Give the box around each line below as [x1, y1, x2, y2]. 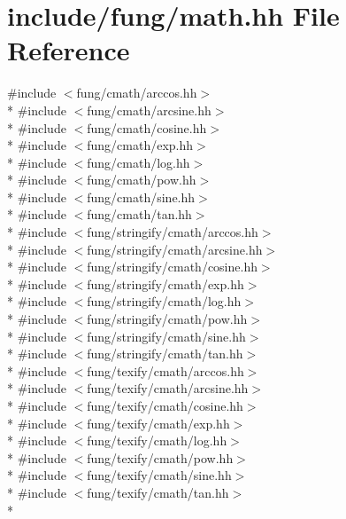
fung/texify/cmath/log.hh [87, 431, 227, 450]
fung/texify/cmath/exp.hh [87, 413, 230, 432]
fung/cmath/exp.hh [87, 136, 194, 154]
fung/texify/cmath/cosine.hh [87, 397, 243, 414]
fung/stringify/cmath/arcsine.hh [87, 240, 263, 258]
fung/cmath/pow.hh [87, 170, 196, 189]
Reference [7, 32, 130, 68]
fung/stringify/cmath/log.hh [87, 292, 242, 311]
